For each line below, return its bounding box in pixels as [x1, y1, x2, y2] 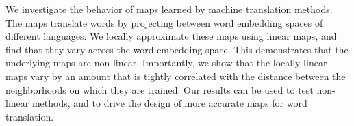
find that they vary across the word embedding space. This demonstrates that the [5, 42, 349, 56]
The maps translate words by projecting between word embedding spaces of [5, 15, 323, 29]
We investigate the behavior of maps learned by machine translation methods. [5, 2, 333, 16]
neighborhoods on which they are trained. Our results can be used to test [5, 82, 314, 97]
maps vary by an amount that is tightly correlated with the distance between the [5, 68, 346, 83]
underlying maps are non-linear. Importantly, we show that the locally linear [5, 55, 327, 70]
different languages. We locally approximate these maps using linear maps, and [5, 29, 337, 43]
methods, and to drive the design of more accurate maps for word [31, 96, 307, 110]
